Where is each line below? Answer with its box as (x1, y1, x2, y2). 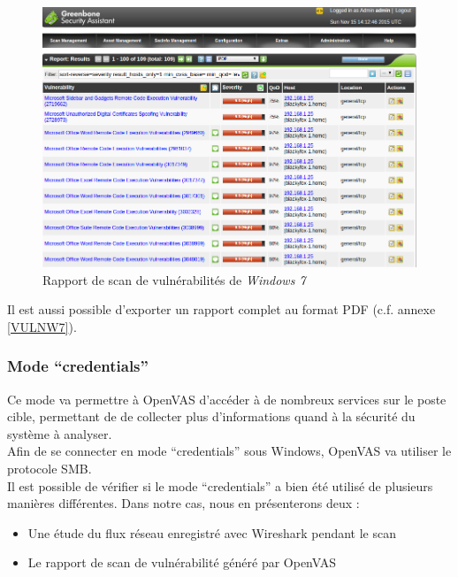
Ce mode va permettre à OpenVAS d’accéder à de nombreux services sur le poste (7, 389, 447, 408)
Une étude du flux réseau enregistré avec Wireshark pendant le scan (27, 523, 397, 542)
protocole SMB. (7, 459, 92, 478)
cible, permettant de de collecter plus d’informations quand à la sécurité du (7, 407, 416, 426)
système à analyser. (7, 424, 112, 442)
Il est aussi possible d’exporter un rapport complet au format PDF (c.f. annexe (7, 300, 436, 319)
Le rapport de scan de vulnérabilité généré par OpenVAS (27, 553, 336, 572)
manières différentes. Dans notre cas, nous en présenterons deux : (7, 494, 360, 512)
